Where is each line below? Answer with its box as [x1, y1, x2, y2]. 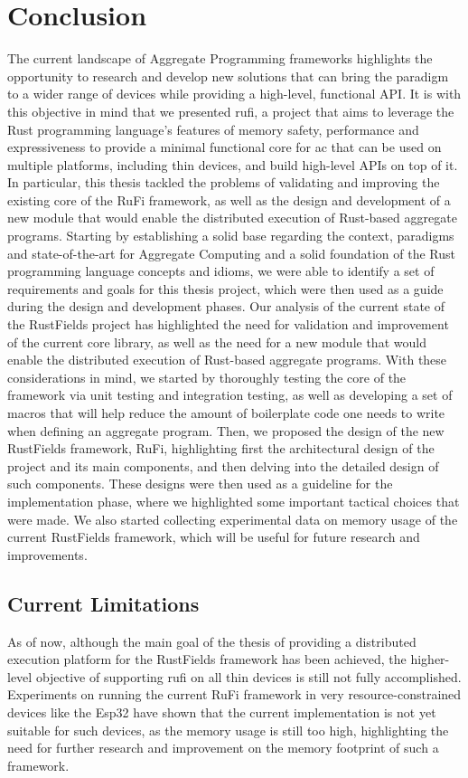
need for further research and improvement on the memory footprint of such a [7, 738, 439, 757]
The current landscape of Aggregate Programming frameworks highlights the [7, 49, 433, 68]
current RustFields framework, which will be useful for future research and [7, 527, 420, 546]
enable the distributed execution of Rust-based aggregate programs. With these [7, 350, 447, 369]
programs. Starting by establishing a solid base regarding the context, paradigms [7, 226, 454, 245]
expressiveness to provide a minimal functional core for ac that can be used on [7, 138, 442, 157]
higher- [410, 650, 450, 669]
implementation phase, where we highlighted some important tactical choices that [7, 491, 460, 510]
